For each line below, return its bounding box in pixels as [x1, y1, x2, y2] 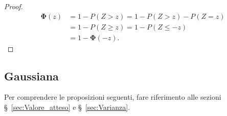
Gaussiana [4, 68, 59, 83]
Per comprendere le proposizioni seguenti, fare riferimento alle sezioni [4, 92, 221, 102]
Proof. [4, 1, 23, 11]
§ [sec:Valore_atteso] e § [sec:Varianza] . [4, 102, 130, 112]
